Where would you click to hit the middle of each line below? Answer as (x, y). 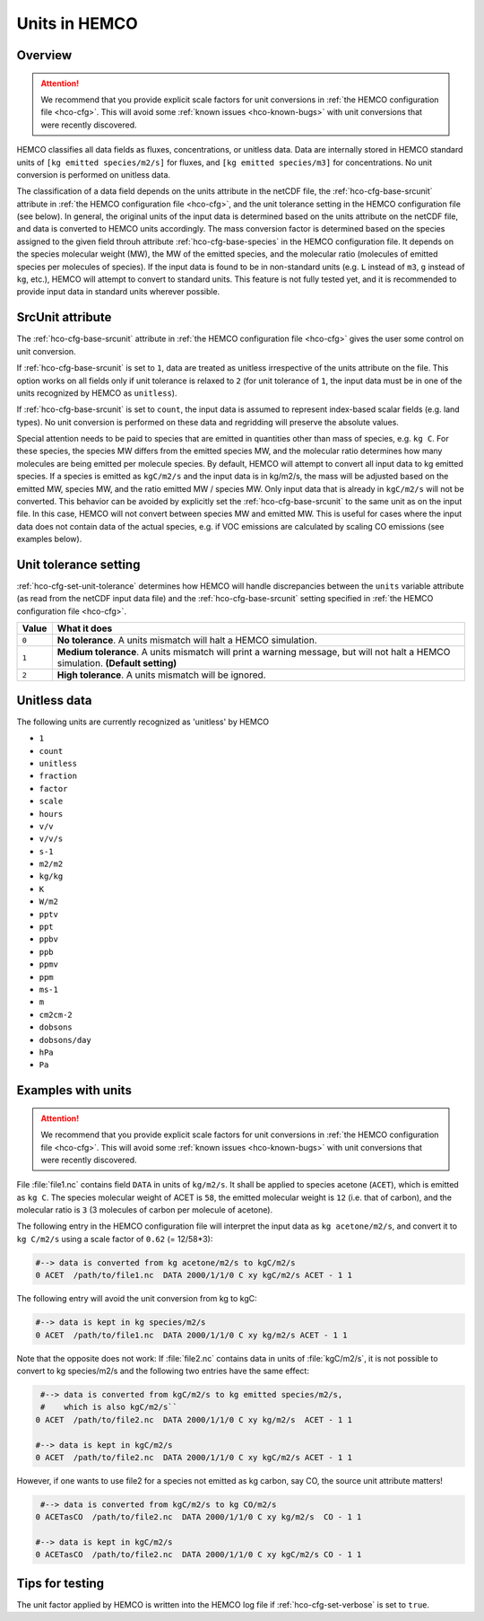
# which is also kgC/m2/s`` (109, 1407)
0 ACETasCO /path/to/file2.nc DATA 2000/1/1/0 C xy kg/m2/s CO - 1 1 (199, 1517)
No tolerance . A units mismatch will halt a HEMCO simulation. (187, 640)
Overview (44, 55)
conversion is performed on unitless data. (93, 174)
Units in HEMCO (77, 23)
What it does (85, 628)
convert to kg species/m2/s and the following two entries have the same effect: (163, 1371)
